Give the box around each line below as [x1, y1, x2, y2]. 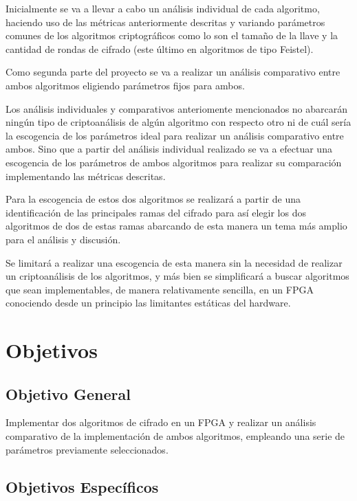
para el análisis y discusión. [6, 232, 121, 246]
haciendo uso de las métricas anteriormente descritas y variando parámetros [6, 14, 325, 29]
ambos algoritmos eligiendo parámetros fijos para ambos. [6, 78, 245, 92]
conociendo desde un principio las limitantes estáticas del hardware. [6, 296, 291, 310]
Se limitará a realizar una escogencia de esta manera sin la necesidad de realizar [6, 255, 343, 269]
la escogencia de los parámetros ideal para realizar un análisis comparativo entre [6, 128, 344, 142]
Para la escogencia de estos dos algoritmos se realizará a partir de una [6, 192, 301, 206]
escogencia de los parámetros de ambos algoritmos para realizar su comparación [6, 155, 342, 169]
